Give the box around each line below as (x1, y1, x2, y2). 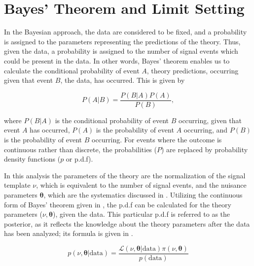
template (4, 180, 31, 190)
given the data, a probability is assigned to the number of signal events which (4, 46, 238, 56)
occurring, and (183, 125, 228, 135)
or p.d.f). (66, 154, 93, 164)
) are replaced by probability (161, 144, 248, 154)
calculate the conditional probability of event (4, 65, 140, 75)
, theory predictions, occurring (146, 65, 239, 75)
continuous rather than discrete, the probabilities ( (4, 144, 157, 154)
